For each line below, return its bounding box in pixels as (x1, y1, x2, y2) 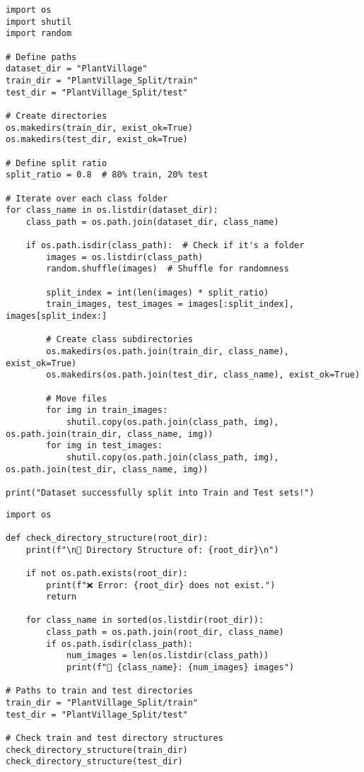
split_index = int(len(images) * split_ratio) (46, 287, 269, 298)
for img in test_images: (46, 440, 163, 451)
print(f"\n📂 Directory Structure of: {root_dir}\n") (25, 544, 279, 555)
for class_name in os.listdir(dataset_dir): (6, 205, 218, 216)
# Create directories (6, 110, 107, 121)
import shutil (6, 16, 72, 27)
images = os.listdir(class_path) (46, 252, 204, 262)
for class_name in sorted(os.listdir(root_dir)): (25, 615, 264, 626)
